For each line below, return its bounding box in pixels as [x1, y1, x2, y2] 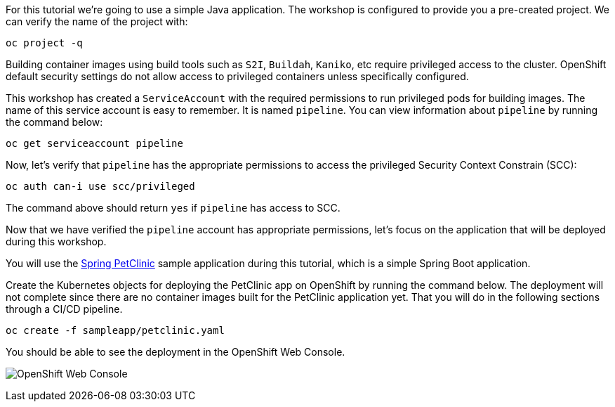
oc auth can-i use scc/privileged [6, 181, 195, 192]
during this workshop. [6, 235, 107, 247]
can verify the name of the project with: [6, 15, 188, 27]
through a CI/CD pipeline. [6, 303, 123, 315]
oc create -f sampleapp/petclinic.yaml [6, 325, 225, 336]
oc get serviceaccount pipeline [6, 138, 183, 149]
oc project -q [6, 37, 83, 49]
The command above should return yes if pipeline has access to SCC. [6, 202, 340, 214]
